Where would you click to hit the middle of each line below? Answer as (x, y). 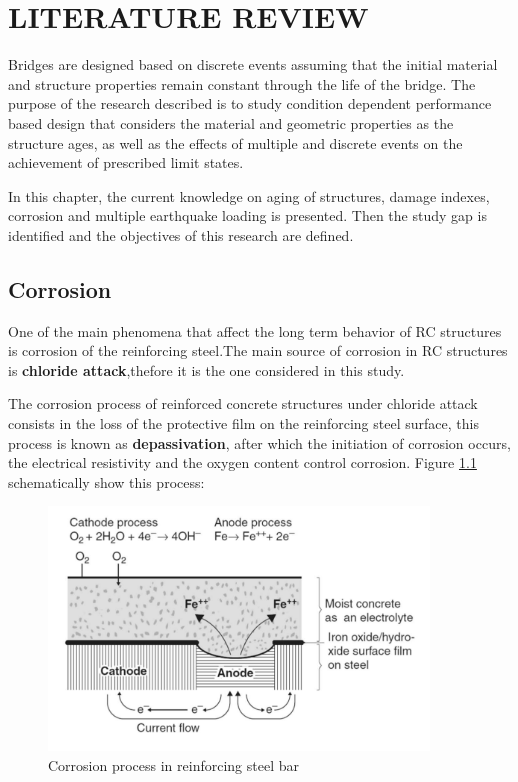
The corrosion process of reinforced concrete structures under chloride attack (243, 403)
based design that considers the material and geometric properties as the (231, 122)
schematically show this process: (106, 481)
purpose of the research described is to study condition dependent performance (250, 103)
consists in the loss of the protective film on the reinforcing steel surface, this (243, 423)
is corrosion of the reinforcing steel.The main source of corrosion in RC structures (258, 350)
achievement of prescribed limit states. (126, 162)
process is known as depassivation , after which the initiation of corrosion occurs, (259, 442)
